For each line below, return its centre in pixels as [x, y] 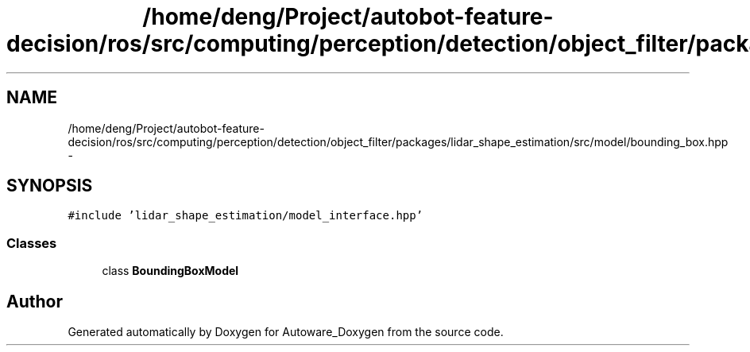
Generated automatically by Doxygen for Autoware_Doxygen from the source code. [286, 332]
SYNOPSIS [50, 186]
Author [35, 301]
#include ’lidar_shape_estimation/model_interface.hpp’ [245, 216]
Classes [32, 243]
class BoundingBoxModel [170, 271]
